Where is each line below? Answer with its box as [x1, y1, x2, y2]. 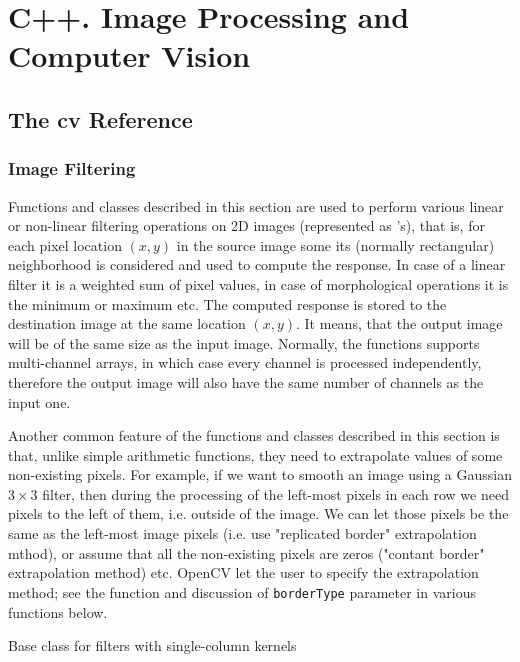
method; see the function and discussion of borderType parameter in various [8, 581, 476, 602]
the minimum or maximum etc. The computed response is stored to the [8, 293, 447, 314]
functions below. [8, 601, 108, 622]
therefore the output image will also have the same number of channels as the [8, 371, 484, 392]
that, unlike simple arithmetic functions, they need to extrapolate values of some [8, 444, 503, 465]
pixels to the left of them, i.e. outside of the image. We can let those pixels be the [8, 503, 509, 524]
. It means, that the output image [296, 313, 503, 334]
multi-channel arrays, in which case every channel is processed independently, [8, 352, 482, 373]
